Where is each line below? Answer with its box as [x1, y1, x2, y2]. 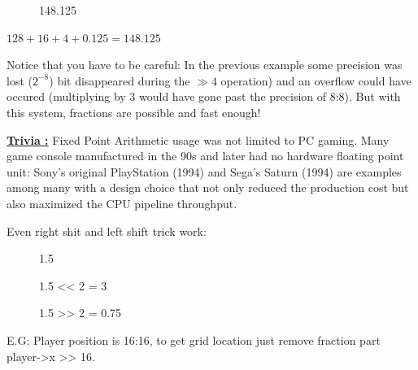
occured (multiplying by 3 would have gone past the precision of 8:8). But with [7, 88, 401, 105]
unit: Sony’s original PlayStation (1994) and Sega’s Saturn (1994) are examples [7, 163, 402, 180]
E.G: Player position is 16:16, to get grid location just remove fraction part [7, 331, 381, 348]
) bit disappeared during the [49, 72, 190, 89]
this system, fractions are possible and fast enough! [7, 103, 261, 120]
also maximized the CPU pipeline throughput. [7, 194, 237, 211]
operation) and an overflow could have [220, 72, 411, 89]
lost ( [7, 72, 33, 89]
